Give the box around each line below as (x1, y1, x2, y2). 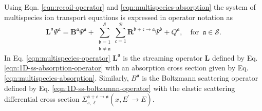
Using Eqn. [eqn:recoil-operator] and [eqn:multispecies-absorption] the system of (4, 2, 256, 12)
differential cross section (4, 94, 80, 104)
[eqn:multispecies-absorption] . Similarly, (4, 72, 129, 83)
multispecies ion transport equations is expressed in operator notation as (4, 11, 233, 22)
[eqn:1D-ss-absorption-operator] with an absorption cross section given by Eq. (4, 62, 249, 73)
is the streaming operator (123, 52, 202, 63)
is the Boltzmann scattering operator (142, 72, 258, 83)
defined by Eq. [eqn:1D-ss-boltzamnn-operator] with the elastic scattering (4, 82, 235, 93)
